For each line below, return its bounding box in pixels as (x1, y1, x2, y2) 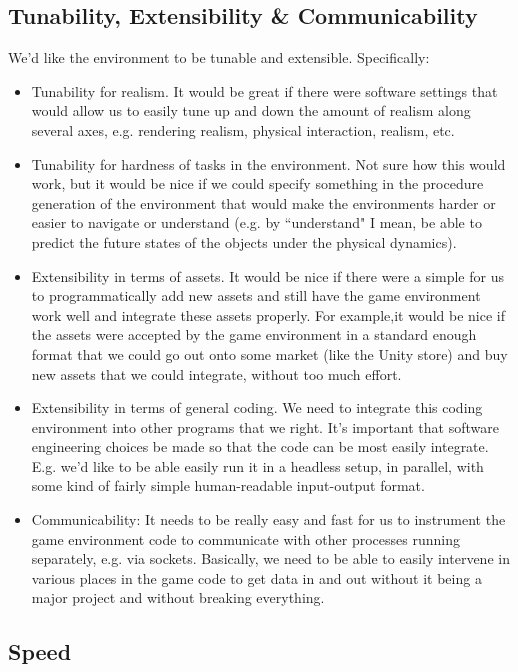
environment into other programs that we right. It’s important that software (31, 416, 499, 437)
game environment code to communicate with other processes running (31, 528, 460, 549)
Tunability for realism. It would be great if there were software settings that (31, 80, 498, 101)
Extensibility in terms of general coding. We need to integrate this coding (31, 397, 483, 418)
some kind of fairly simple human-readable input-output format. (31, 475, 425, 496)
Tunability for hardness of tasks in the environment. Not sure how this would (31, 153, 506, 174)
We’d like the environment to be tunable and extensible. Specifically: (8, 47, 430, 68)
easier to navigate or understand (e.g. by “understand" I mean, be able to (31, 212, 482, 233)
